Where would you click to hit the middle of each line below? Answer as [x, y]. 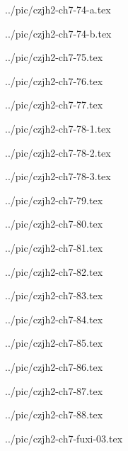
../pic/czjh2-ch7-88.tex [54, 414]
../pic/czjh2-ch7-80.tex [54, 224]
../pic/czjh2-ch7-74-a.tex [58, 9]
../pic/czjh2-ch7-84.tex [54, 319]
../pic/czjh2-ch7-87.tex [54, 390]
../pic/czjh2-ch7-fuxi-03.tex [64, 438]
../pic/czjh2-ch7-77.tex [54, 105]
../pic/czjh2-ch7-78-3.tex [58, 176]
